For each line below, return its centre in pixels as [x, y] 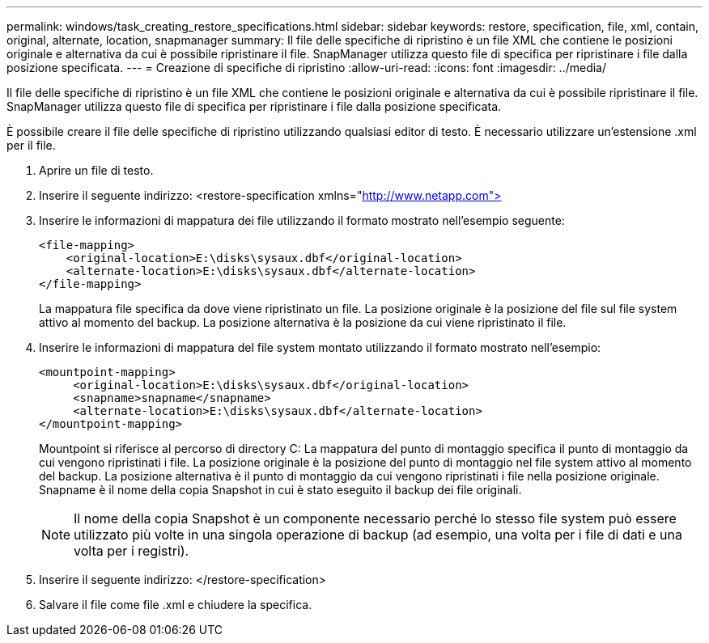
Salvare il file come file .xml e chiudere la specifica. [176, 605]
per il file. [31, 145]
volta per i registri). [132, 551]
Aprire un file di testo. [96, 170]
